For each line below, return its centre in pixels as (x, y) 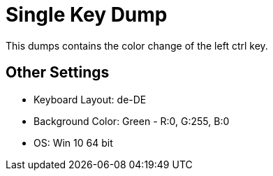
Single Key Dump (87, 15)
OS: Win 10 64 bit (73, 142)
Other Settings (58, 73)
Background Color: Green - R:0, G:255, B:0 (132, 121)
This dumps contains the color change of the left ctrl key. (137, 45)
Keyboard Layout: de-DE (90, 99)
